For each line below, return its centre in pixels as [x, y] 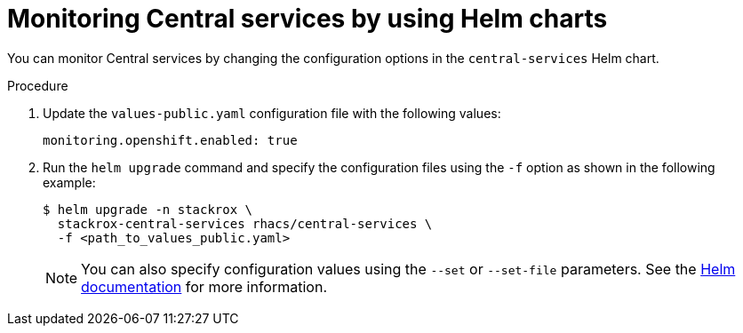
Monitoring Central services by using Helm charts [308, 19]
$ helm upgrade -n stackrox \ [148, 209]
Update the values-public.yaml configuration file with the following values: [272, 113]
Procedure [38, 85]
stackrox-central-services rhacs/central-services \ [245, 223]
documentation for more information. [204, 286]
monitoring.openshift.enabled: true [170, 140]
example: [69, 182]
